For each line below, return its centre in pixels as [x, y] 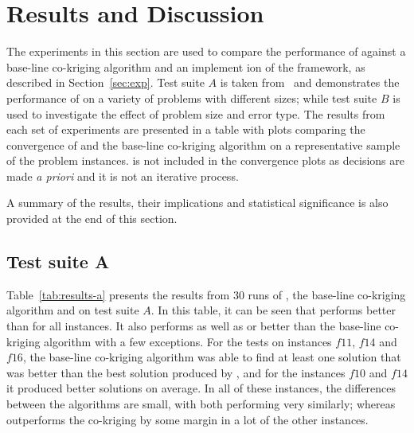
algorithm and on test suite [73, 310]
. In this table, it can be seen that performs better [273, 310]
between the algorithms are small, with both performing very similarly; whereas [201, 404]
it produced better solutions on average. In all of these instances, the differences [201, 388]
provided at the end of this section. [92, 218]
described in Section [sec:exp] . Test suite [105, 82]
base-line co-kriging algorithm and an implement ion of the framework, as [186, 66]
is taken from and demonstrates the [310, 82]
